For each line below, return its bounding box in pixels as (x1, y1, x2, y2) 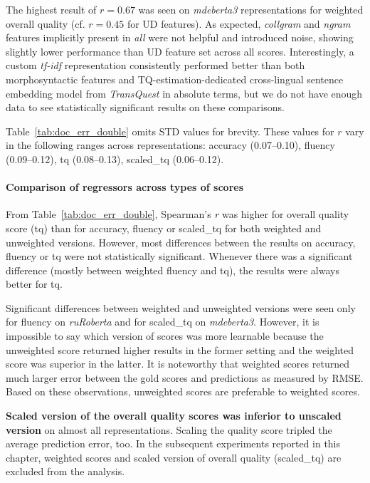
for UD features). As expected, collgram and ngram (127, 16, 351, 31)
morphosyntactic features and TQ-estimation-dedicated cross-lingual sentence (6, 71, 344, 86)
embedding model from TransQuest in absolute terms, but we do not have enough (6, 85, 363, 100)
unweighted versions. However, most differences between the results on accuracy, (6, 234, 356, 249)
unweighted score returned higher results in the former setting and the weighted (6, 342, 354, 357)
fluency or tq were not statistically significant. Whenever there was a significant (6, 249, 353, 264)
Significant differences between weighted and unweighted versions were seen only (6, 300, 356, 315)
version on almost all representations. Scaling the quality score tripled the (6, 422, 332, 437)
